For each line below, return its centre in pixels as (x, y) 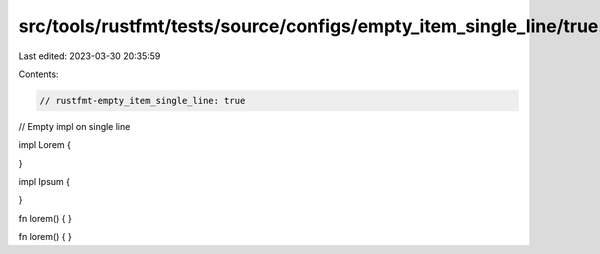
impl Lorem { (45, 145)
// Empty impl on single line (74, 126)
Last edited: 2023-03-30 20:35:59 (89, 56)
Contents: (38, 74)
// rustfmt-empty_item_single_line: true (142, 100)
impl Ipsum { (44, 182)
